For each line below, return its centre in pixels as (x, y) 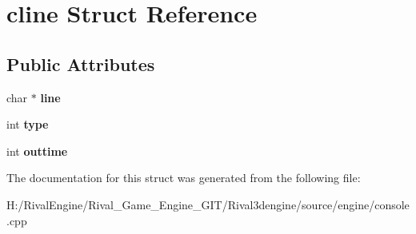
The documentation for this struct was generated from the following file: (184, 178)
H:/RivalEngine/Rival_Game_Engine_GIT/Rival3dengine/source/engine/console (208, 204)
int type (28, 124)
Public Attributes (81, 63)
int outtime (37, 151)
